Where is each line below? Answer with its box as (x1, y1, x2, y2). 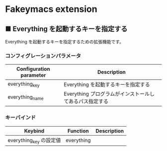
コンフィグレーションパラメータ (5, 52, 81, 59)
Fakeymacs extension (5, 3, 98, 15)
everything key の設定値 (7, 137, 61, 145)
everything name (7, 93, 44, 101)
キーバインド (5, 114, 36, 121)
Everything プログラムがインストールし (64, 91, 155, 98)
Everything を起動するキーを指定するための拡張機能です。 (5, 39, 124, 44)
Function (67, 127, 89, 134)
